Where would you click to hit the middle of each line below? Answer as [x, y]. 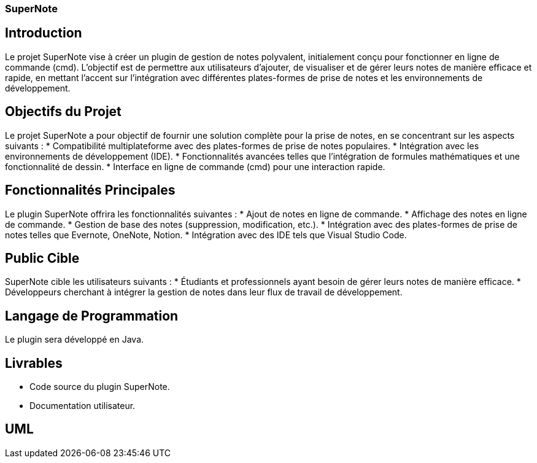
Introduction [44, 33]
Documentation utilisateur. [83, 406]
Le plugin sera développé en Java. [75, 340]
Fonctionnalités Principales [90, 190]
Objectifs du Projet [63, 112]
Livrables [34, 363]
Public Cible [42, 258]
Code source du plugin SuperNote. [100, 387]
